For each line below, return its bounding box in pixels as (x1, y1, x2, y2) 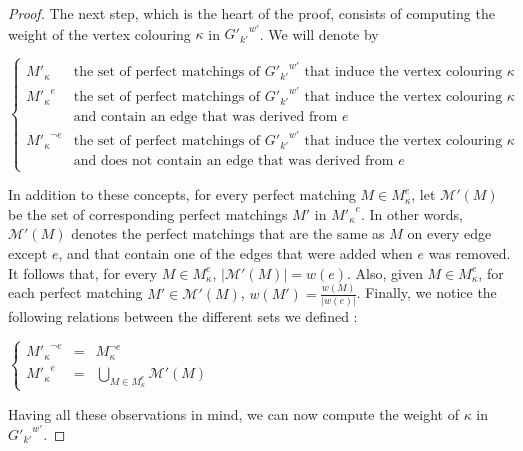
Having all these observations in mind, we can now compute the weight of (8, 403, 459, 424)
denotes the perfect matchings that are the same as (71, 223, 385, 244)
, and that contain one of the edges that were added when (58, 243, 413, 263)
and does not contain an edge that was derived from (73, 153, 394, 168)
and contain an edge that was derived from (73, 109, 338, 124)
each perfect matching (8, 282, 143, 303)
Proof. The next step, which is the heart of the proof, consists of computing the (8, 3, 495, 23)
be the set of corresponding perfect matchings (8, 203, 288, 224)
